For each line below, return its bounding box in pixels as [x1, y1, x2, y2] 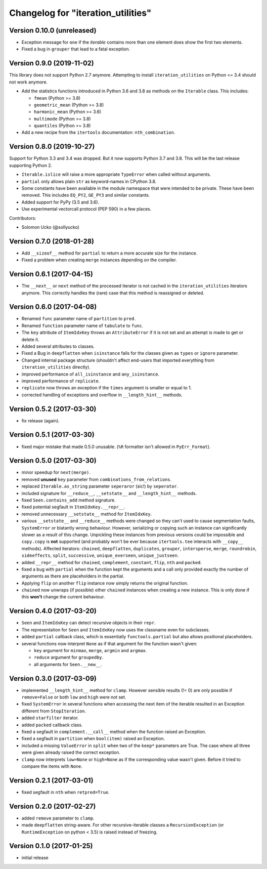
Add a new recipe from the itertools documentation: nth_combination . [21, 129, 176, 135]
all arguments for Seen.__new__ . [34, 661, 102, 667]
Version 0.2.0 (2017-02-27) [9, 802, 96, 810]
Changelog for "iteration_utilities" [9, 7, 152, 18]
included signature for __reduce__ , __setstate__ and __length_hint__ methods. [21, 490, 197, 496]
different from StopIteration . [21, 708, 86, 714]
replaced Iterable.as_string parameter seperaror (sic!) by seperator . [21, 483, 178, 489]
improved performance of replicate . [21, 378, 100, 384]
